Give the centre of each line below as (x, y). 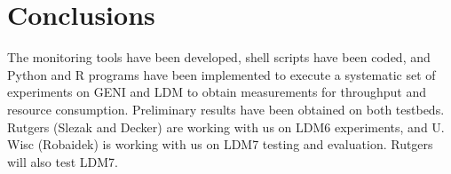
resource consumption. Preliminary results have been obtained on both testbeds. (226, 109)
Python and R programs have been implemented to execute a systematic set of (222, 74)
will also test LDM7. (63, 161)
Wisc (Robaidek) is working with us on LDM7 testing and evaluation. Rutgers (220, 144)
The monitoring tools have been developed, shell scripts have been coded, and (219, 57)
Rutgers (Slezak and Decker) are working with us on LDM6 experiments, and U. (226, 127)
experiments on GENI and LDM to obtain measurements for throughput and (217, 92)
